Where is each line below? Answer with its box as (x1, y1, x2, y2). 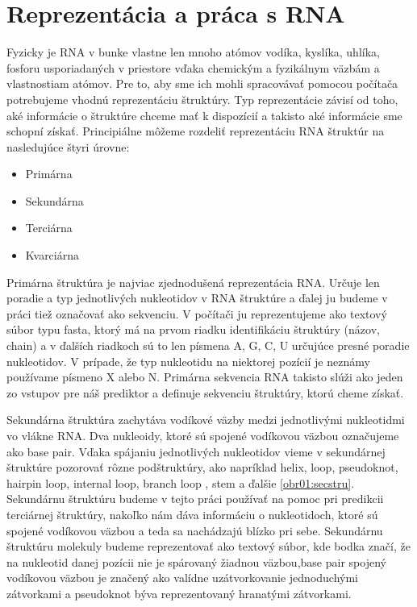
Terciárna (25, 219, 73, 236)
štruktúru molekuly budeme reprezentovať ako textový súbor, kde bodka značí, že (6, 538, 411, 555)
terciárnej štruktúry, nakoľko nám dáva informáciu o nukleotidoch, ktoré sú (6, 505, 378, 522)
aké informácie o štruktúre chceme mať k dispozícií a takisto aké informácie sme (6, 106, 402, 123)
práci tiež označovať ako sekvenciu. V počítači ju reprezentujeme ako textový (6, 305, 387, 322)
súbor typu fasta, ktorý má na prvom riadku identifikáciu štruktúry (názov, (6, 321, 380, 338)
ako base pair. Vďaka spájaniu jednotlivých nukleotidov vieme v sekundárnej (6, 443, 386, 459)
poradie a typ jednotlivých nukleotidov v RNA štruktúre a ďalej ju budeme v (6, 289, 388, 306)
